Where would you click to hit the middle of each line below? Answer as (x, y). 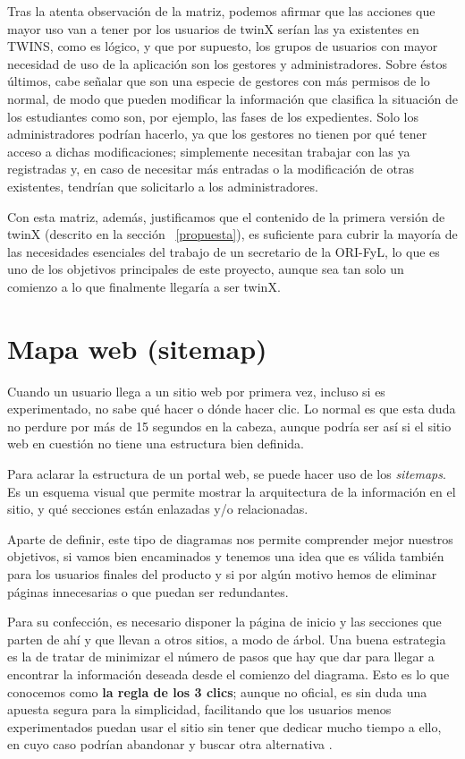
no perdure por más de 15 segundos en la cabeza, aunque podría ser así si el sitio (229, 426)
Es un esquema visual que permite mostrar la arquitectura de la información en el (232, 491)
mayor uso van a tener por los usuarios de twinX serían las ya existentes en (213, 28)
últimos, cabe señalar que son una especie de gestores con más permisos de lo (219, 81)
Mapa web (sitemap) (137, 348)
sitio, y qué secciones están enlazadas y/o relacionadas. (158, 509)
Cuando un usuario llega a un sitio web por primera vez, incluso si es (196, 391)
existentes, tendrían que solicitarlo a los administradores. (163, 186)
